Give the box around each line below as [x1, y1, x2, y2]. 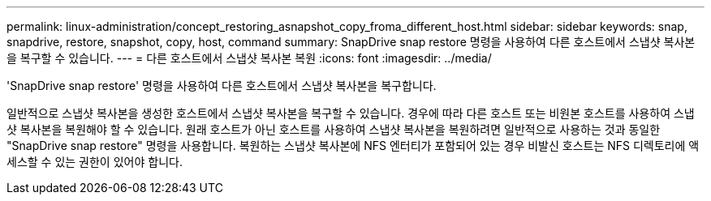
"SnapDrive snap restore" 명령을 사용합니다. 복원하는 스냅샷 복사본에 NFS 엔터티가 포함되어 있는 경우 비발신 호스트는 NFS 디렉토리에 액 [6, 139, 700, 152]
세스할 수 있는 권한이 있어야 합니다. [6, 155, 183, 169]
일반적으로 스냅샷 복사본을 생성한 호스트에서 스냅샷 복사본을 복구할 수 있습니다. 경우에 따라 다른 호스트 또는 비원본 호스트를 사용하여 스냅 [6, 106, 695, 120]
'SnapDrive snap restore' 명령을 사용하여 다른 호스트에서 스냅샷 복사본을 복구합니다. [6, 79, 437, 92]
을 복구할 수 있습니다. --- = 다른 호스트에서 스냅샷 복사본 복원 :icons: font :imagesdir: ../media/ [6, 51, 492, 65]
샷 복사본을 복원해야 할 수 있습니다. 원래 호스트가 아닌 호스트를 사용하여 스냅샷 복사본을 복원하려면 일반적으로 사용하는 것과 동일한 [6, 122, 661, 136]
